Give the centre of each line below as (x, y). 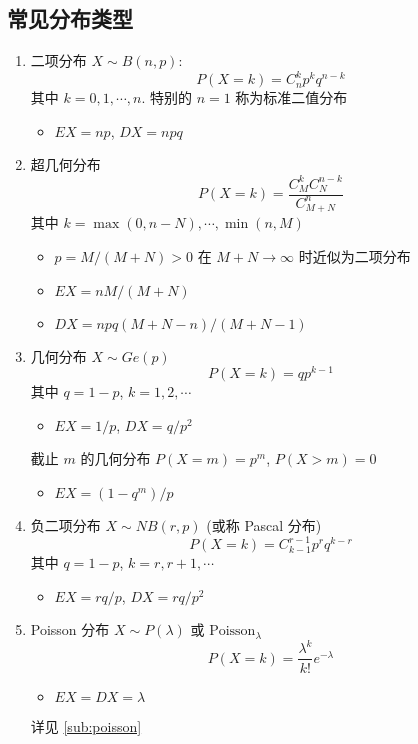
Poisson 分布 (70, 629)
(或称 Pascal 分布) (264, 525)
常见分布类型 (70, 18)
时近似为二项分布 (354, 256)
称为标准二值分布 (291, 97)
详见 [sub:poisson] (86, 725)
